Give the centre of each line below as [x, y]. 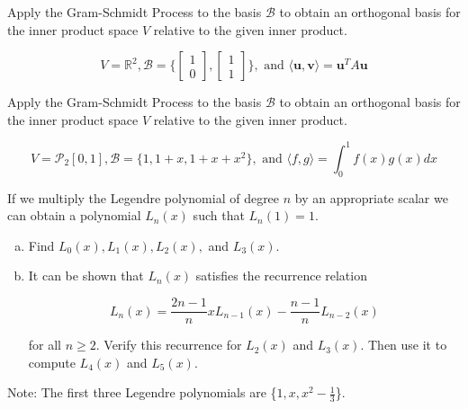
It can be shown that [86, 276]
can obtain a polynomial [74, 215]
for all [45, 345]
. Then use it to [404, 345]
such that [219, 215]
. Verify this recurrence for [169, 345]
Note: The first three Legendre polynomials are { [142, 392]
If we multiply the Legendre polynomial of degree [144, 197]
